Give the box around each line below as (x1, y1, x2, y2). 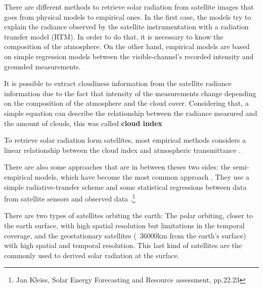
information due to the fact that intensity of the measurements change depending (4, 88, 256, 98)
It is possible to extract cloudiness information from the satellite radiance (4, 78, 232, 89)
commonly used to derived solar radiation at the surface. (4, 250, 180, 260)
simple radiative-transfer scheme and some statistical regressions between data (4, 181, 247, 192)
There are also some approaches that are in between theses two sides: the (4, 161, 231, 172)
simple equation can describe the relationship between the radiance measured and (4, 107, 257, 118)
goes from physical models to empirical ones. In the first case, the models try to (4, 11, 251, 22)
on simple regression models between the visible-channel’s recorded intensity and (4, 51, 254, 61)
